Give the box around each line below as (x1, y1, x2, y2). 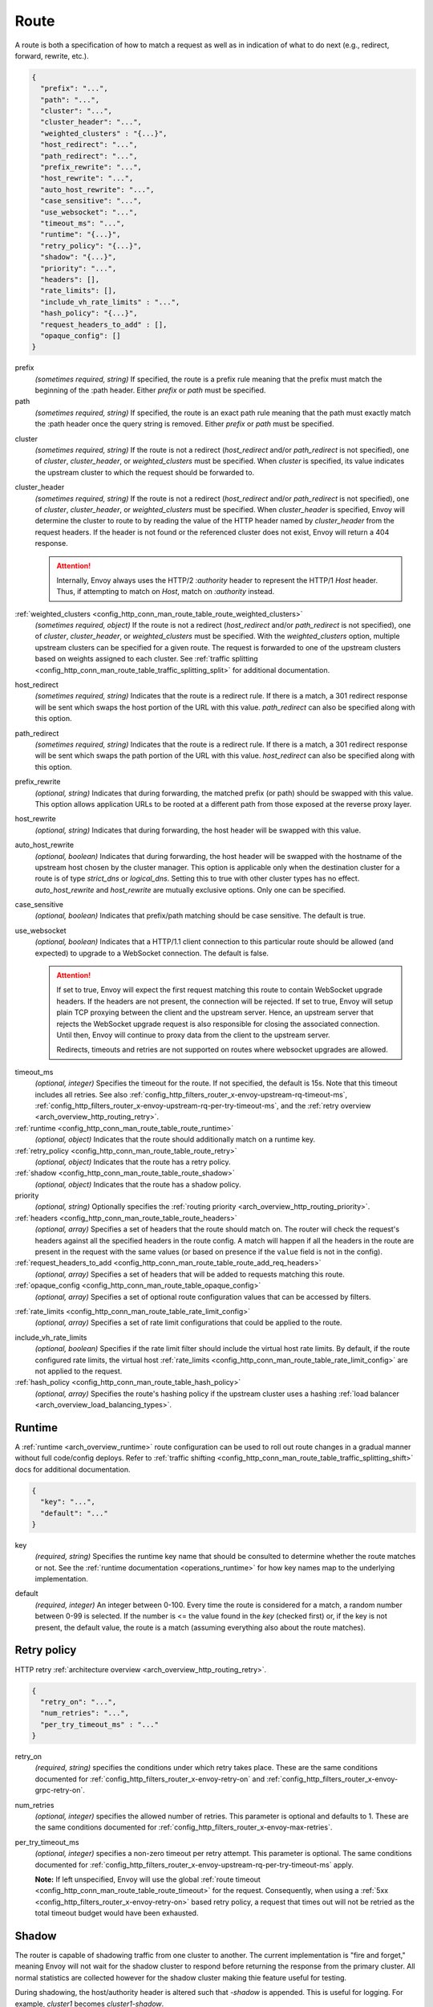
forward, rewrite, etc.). (14, 51, 90, 60)
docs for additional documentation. (14, 1464, 132, 1474)
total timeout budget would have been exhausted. (34, 1908, 199, 1918)
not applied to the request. (34, 1366, 123, 1376)
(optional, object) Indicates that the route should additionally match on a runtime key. (34, 1134, 316, 1144)
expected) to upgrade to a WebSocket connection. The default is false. (34, 948, 269, 958)
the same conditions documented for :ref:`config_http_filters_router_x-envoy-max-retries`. (34, 1822, 333, 1832)
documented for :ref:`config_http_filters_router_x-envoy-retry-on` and (34, 1774, 265, 1784)
